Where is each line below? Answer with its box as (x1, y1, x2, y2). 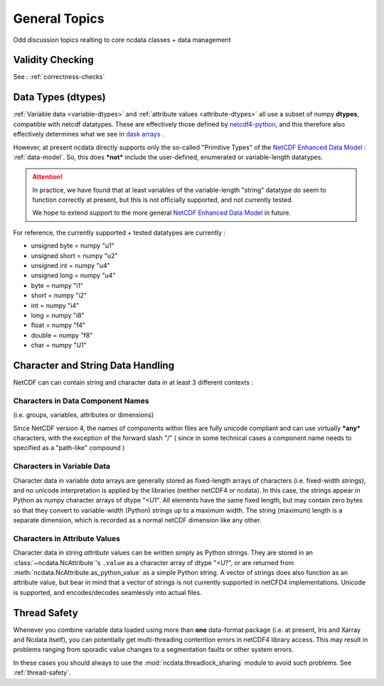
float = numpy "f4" (31, 321, 85, 330)
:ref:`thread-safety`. (13, 668, 71, 677)
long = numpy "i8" (31, 311, 85, 319)
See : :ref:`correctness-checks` (13, 73, 105, 81)
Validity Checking (13, 54, 94, 66)
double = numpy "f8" (31, 331, 93, 339)
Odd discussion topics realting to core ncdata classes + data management (13, 36, 231, 44)
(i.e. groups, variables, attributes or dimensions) (13, 411, 154, 419)
